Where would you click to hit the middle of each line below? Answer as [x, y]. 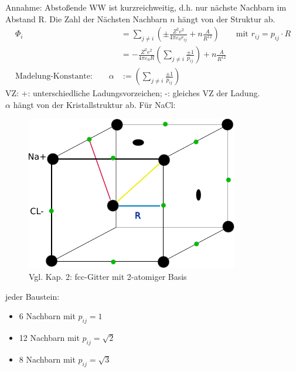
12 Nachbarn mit [49, 338]
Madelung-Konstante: [54, 77]
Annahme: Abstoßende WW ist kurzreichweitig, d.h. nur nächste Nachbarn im [146, 7]
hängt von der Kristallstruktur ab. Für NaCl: [94, 104]
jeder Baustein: [33, 296]
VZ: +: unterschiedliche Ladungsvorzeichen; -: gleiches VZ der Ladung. [133, 93]
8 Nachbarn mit [47, 359]
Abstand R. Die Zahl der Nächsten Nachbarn [86, 18]
